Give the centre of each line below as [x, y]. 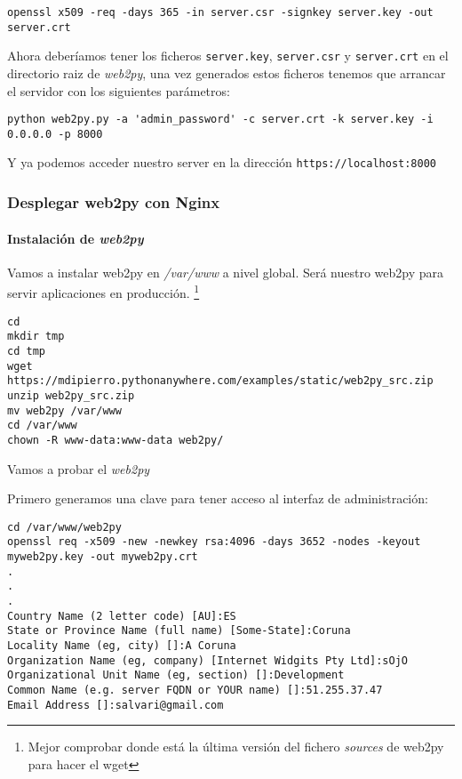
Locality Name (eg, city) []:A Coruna [122, 645]
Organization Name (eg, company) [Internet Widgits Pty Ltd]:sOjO [208, 660]
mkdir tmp [36, 337]
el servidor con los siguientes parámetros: [119, 90]
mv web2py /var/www [64, 410]
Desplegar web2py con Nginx [114, 202]
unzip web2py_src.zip [71, 395]
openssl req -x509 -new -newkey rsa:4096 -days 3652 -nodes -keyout [214, 542]
